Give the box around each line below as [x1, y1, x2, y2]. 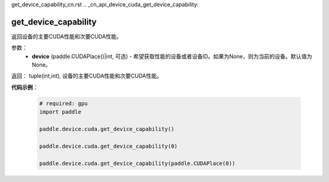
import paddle [39, 109, 82, 115]
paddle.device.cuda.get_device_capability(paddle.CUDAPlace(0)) [39, 159, 236, 167]
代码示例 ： [11, 83, 38, 91]
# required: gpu [39, 100, 88, 107]
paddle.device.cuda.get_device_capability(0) [39, 142, 178, 150]
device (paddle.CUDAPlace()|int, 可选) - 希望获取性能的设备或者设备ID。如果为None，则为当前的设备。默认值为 [32, 53, 313, 60]
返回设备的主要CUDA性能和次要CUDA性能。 [11, 32, 122, 40]
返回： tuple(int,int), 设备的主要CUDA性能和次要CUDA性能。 [11, 72, 163, 79]
